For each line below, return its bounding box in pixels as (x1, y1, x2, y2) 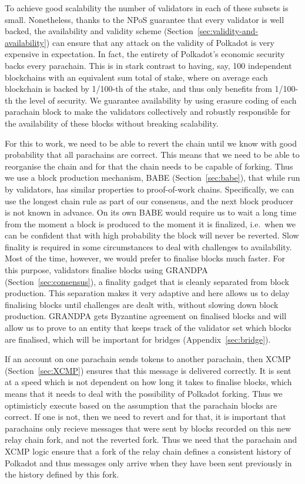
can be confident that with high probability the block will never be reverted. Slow (5, 229, 299, 241)
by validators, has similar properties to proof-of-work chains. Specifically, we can (5, 183, 294, 195)
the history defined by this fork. (5, 468, 119, 480)
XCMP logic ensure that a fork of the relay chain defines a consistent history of (5, 445, 291, 457)
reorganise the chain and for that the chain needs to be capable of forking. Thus (5, 160, 293, 172)
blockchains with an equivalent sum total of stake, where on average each (5, 71, 268, 83)
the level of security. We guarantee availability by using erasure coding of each (15, 94, 297, 106)
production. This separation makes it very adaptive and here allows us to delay (5, 287, 290, 299)
